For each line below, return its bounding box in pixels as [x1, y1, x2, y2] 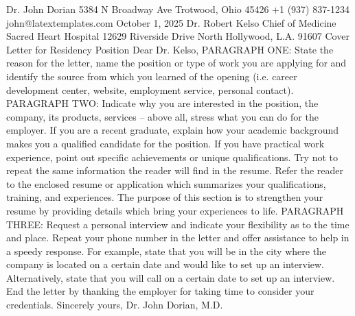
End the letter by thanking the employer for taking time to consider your [6, 284, 314, 298]
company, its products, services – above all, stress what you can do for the [6, 109, 319, 123]
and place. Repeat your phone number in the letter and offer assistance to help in [6, 230, 350, 245]
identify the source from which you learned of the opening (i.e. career [6, 69, 297, 83]
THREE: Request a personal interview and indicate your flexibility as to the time [6, 217, 350, 231]
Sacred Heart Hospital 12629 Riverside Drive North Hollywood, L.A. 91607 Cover [6, 29, 350, 43]
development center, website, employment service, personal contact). [6, 82, 294, 97]
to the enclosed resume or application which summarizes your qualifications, [6, 176, 326, 191]
